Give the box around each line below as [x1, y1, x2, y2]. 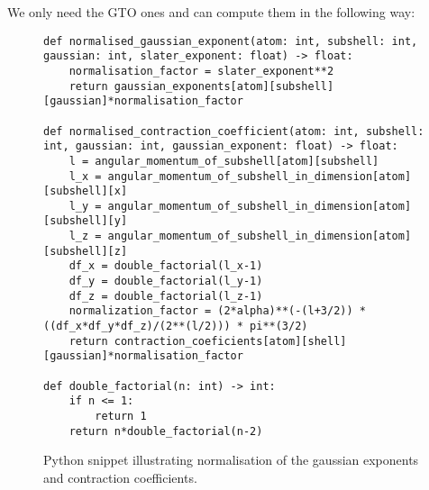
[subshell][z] [43, 244, 128, 258]
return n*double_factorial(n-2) [68, 424, 263, 438]
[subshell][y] [43, 214, 128, 228]
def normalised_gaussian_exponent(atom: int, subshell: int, [43, 34, 418, 48]
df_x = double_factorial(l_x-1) [68, 259, 263, 273]
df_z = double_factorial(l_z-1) [68, 289, 263, 303]
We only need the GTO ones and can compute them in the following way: [7, 3, 415, 21]
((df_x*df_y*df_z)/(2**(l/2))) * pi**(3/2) [43, 320, 308, 333]
